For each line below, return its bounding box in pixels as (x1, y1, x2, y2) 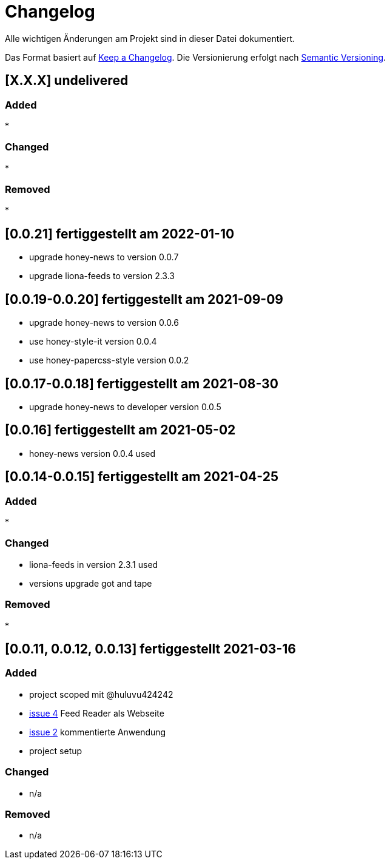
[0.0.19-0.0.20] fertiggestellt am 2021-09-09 (5, 291, 283, 307)
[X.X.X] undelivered (5, 73, 129, 89)
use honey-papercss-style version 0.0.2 (29, 355, 189, 366)
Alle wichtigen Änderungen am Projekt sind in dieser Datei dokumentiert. (5, 33, 295, 44)
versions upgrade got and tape (29, 578, 152, 589)
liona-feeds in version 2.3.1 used (29, 559, 158, 570)
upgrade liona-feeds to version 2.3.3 (29, 271, 175, 282)
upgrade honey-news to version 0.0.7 (29, 252, 179, 263)
